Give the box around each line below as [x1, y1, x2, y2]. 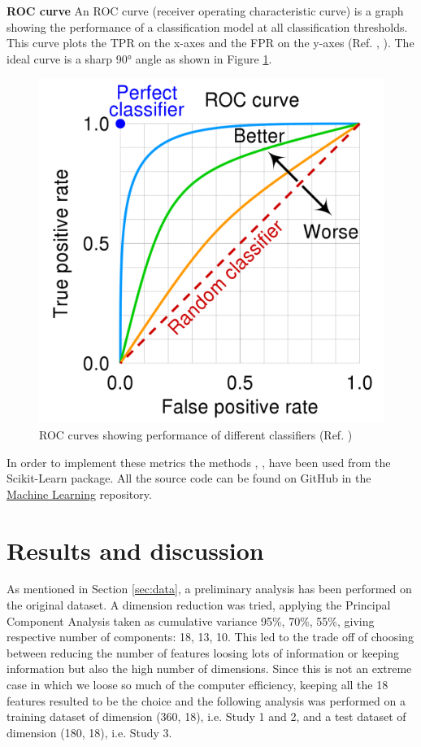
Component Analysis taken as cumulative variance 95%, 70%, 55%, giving [7, 612, 375, 629]
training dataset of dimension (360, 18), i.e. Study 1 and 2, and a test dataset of [7, 708, 406, 725]
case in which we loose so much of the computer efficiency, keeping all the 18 [7, 676, 388, 693]
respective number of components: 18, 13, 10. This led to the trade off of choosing [7, 628, 414, 645]
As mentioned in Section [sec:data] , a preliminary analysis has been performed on [7, 580, 412, 597]
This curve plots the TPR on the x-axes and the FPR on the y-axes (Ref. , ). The [7, 34, 414, 51]
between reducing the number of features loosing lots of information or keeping [7, 644, 400, 661]
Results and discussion [7, 533, 264, 566]
